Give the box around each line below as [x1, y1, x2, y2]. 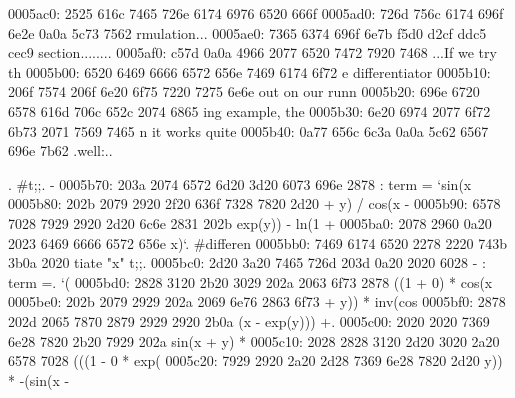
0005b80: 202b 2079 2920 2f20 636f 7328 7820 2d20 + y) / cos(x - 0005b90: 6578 [8, 193, 501, 214]
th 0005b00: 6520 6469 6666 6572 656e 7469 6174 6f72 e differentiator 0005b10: [8, 61, 491, 82]
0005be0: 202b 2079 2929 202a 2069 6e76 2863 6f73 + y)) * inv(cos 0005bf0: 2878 [8, 291, 506, 312]
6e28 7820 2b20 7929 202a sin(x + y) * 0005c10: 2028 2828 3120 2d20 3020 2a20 [8, 330, 500, 351]
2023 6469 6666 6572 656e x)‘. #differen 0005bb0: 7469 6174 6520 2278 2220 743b [8, 232, 507, 253]
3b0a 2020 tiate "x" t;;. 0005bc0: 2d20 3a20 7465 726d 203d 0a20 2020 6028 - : [8, 252, 486, 273]
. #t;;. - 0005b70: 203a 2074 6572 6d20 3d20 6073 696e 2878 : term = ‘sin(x [8, 173, 472, 194]
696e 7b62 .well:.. [8, 140, 113, 161]
